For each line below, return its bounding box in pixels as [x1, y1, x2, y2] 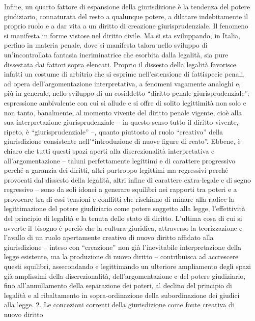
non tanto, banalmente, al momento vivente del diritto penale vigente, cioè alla [4, 107, 242, 117]
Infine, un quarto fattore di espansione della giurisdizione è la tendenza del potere [4, 1, 250, 11]
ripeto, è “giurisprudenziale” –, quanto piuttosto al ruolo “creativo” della [4, 126, 223, 136]
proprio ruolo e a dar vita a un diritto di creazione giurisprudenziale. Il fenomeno [4, 21, 249, 31]
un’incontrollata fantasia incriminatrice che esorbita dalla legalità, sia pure [4, 49, 228, 59]
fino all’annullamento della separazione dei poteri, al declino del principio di [4, 280, 232, 291]
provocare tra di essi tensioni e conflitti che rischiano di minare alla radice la [4, 193, 234, 204]
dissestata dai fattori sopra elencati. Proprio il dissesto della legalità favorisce [4, 59, 236, 69]
